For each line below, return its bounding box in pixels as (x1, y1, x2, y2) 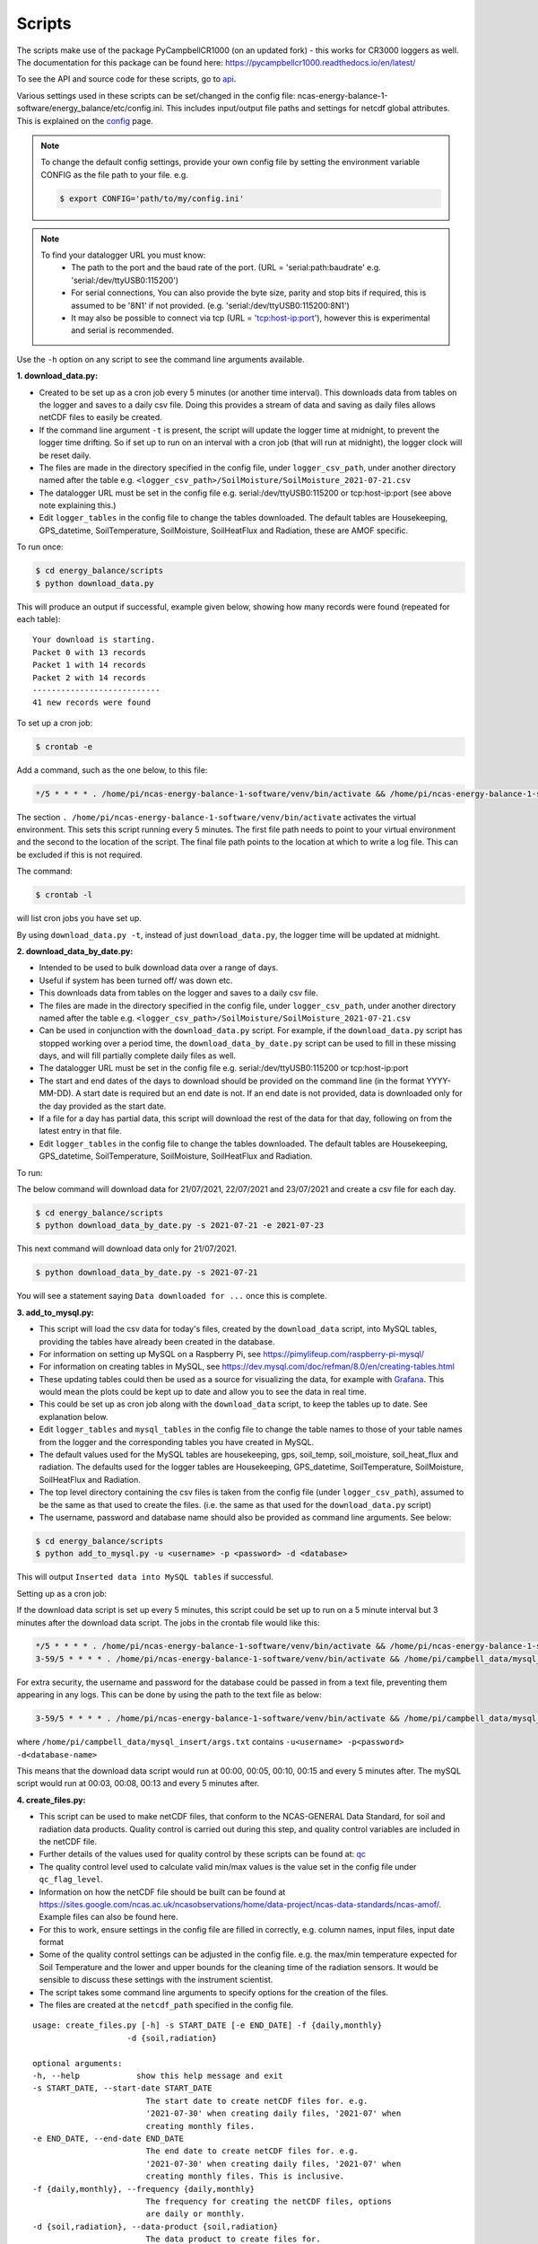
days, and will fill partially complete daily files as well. (39, 1050, 237, 1061)
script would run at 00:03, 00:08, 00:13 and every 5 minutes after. (16, 1778, 260, 1789)
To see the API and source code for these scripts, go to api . (16, 74, 237, 84)
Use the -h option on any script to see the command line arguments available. (16, 354, 305, 364)
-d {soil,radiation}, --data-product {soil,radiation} (32, 2222, 279, 2231)
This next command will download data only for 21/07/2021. (16, 1243, 238, 1254)
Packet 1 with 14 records (32, 660, 147, 671)
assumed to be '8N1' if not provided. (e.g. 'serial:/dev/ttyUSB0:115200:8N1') (71, 300, 350, 311)
